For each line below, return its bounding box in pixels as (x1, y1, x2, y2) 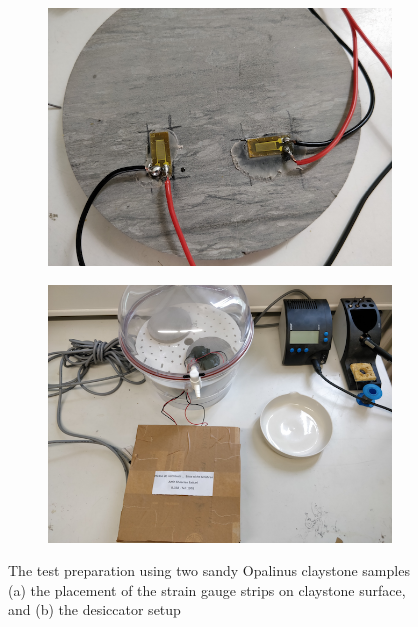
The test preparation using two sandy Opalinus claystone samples (8, 560, 410, 581)
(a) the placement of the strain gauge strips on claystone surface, (8, 579, 406, 600)
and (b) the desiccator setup (8, 599, 181, 620)
